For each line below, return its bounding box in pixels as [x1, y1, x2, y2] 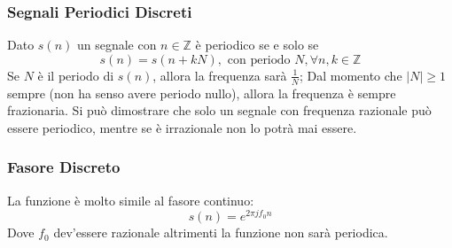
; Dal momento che [299, 66, 402, 84]
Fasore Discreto [7, 156, 121, 178]
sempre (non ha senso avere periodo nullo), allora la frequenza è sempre [7, 83, 396, 102]
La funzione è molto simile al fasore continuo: [7, 190, 254, 209]
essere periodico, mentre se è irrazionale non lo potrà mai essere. [7, 118, 357, 136]
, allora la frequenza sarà [152, 66, 287, 84]
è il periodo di [37, 66, 114, 84]
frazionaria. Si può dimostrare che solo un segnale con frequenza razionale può [7, 101, 432, 120]
